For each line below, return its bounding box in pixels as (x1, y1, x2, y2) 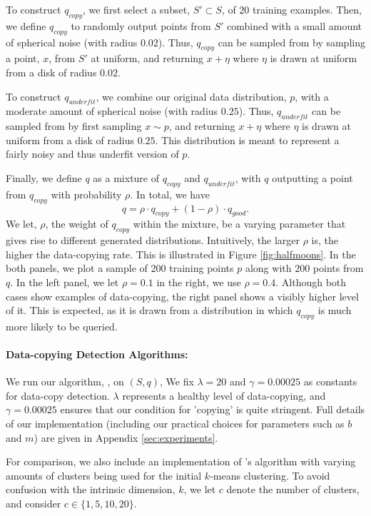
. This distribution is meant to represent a (155, 132, 340, 147)
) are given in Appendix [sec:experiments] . (34, 430, 218, 445)
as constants (303, 374, 357, 389)
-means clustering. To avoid (210, 467, 330, 482)
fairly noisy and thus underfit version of (6, 146, 179, 161)
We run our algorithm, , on (6, 374, 124, 389)
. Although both (275, 274, 347, 289)
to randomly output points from (71, 18, 211, 33)
